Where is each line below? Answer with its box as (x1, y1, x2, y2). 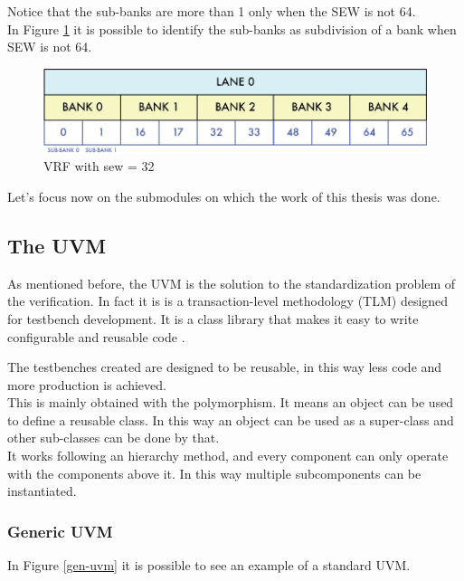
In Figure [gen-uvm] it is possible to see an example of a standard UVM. (7, 556, 411, 575)
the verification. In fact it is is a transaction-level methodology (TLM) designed (7, 291, 449, 310)
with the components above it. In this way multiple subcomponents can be (7, 463, 421, 482)
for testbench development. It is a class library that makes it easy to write (7, 309, 419, 328)
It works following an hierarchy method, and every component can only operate (7, 446, 449, 465)
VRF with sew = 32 (43, 157, 155, 176)
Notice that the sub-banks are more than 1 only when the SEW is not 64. (7, 2, 416, 20)
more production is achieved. (7, 375, 166, 394)
